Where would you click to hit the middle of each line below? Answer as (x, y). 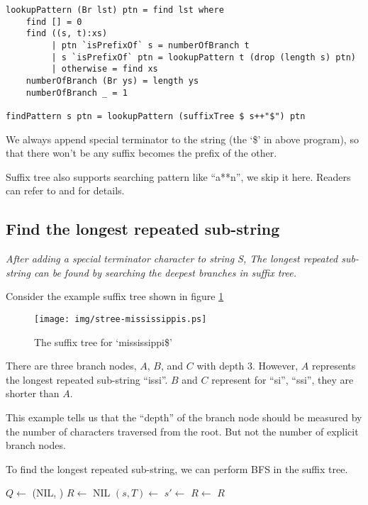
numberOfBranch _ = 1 (77, 93)
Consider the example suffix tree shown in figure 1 (115, 296)
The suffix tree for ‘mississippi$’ (103, 342)
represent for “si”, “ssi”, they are (283, 379)
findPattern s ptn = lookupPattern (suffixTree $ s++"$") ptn (156, 116)
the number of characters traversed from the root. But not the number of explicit (182, 431)
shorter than (33, 393)
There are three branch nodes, (71, 366)
